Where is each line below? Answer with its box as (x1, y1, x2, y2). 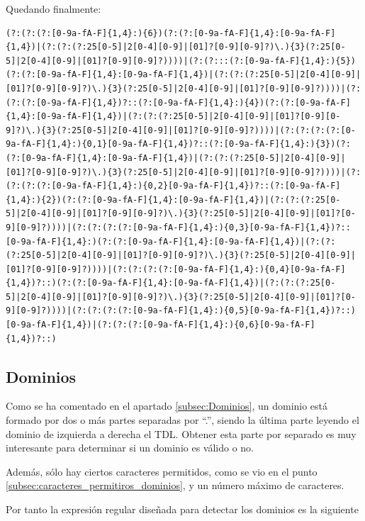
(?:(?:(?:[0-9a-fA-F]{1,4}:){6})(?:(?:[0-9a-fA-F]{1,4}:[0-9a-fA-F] (6, 28, 336, 38)
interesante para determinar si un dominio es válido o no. (6, 440, 254, 455)
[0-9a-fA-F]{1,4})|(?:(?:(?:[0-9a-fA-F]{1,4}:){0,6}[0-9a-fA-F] (6, 320, 315, 330)
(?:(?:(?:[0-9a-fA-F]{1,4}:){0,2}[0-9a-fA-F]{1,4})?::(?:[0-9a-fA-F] (6, 181, 341, 191)
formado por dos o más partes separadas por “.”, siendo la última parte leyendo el (6, 413, 359, 427)
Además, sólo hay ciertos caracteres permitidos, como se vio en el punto (6, 464, 318, 478)
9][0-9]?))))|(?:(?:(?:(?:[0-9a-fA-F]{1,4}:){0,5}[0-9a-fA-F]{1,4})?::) (6, 306, 356, 316)
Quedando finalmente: (6, 1, 101, 16)
